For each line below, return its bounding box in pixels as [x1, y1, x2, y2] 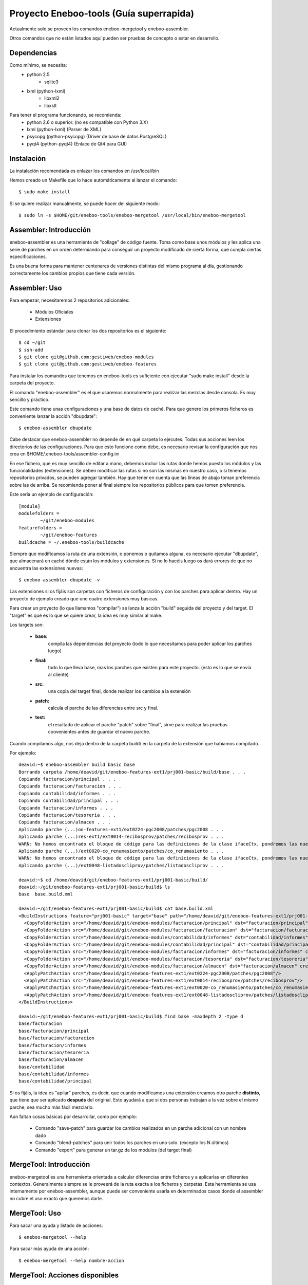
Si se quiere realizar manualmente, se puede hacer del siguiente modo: [9, 200, 160, 207]
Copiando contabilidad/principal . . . [18, 798, 119, 804]
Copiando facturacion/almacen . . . [18, 819, 111, 825]
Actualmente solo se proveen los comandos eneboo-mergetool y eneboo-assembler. [9, 26, 189, 32]
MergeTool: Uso [9, 1208, 62, 1218]
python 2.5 [27, 71, 50, 78]
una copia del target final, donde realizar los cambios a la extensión [48, 688, 191, 694]
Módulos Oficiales [35, 308, 74, 315]
